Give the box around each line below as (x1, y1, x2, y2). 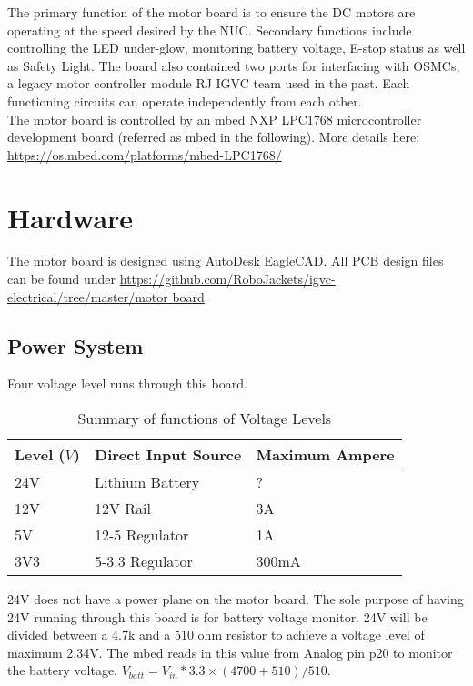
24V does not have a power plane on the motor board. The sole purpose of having (7, 590, 464, 609)
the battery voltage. (7, 661, 117, 680)
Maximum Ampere (256, 444, 395, 466)
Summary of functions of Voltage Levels (77, 408, 332, 429)
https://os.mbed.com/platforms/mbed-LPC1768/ (7, 145, 282, 164)
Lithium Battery (95, 471, 200, 493)
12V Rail (95, 498, 152, 520)
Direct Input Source (95, 444, 242, 466)
